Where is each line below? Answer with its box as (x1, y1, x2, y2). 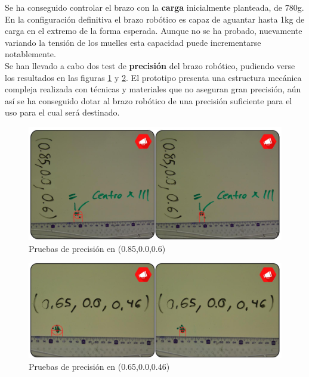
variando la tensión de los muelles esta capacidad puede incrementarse (5, 36, 261, 48)
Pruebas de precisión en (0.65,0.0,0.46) (29, 360, 170, 372)
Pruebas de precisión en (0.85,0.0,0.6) (29, 242, 166, 254)
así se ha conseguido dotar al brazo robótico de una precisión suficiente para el (5, 94, 292, 107)
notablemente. (5, 48, 56, 60)
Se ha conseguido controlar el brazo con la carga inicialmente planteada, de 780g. (5, 1, 304, 13)
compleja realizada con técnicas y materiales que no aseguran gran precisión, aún (5, 83, 301, 95)
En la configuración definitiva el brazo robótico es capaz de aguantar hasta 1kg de (5, 13, 305, 25)
